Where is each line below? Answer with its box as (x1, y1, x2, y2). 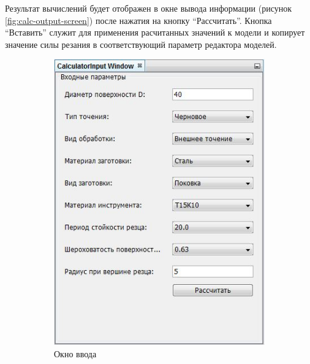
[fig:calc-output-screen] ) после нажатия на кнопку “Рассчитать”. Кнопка (5, 14, 272, 26)
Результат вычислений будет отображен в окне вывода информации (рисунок (5, 2, 292, 14)
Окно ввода (54, 347, 97, 360)
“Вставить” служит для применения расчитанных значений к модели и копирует (5, 26, 305, 39)
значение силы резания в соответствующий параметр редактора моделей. (5, 37, 277, 50)
